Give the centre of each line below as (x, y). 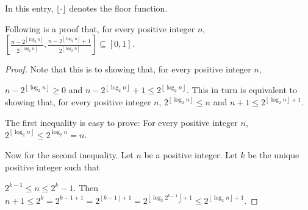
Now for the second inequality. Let (69, 155)
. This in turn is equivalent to (242, 90)
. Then (86, 187)
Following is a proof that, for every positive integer (100, 28)
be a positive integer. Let (191, 155)
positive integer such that (52, 167)
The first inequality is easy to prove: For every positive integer (121, 122)
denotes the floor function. (118, 8)
